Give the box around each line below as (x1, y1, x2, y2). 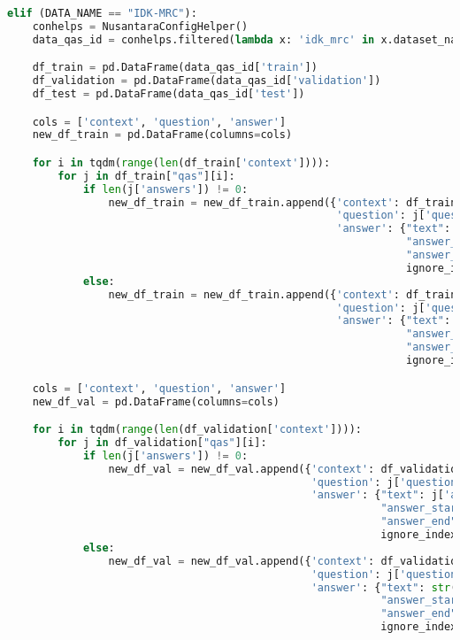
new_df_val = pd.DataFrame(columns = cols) (32, 395, 280, 408)
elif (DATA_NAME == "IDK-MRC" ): (7, 7, 197, 19)
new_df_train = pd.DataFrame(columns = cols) (32, 128, 293, 142)
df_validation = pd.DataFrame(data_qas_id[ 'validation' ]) (32, 74, 381, 88)
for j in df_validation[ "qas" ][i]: (57, 436, 267, 449)
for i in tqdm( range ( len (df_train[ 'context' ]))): (32, 156, 331, 169)
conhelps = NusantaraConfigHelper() (32, 19, 249, 33)
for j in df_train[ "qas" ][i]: (57, 169, 235, 182)
